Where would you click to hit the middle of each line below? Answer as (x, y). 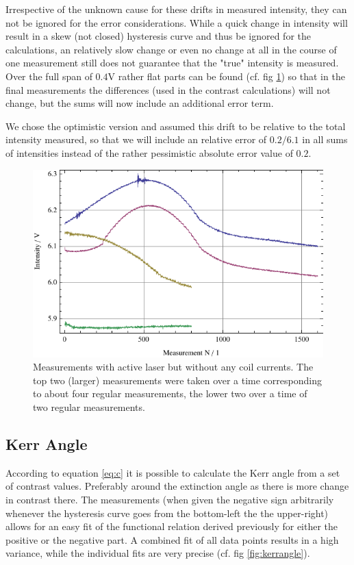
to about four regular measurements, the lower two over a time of (170, 393)
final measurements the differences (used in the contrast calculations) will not (168, 89)
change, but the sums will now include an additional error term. (140, 103)
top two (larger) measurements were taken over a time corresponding (178, 380)
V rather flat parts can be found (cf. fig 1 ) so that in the (226, 76)
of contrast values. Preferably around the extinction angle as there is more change (177, 486)
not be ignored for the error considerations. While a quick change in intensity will (177, 22)
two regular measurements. (89, 407)
